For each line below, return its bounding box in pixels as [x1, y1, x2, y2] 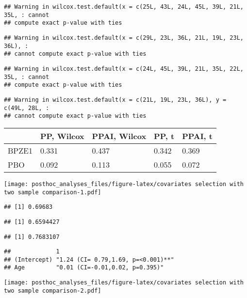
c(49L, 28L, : [4, 104, 49, 111]
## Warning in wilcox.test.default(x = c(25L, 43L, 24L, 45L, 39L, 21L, [4, 3, 244, 10]
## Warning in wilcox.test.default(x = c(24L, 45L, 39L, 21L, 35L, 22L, [4, 65, 244, 72]
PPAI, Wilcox [92, 130, 147, 141]
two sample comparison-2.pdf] [4, 287, 101, 294]
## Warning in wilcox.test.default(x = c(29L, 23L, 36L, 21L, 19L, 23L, [4, 34, 244, 41]
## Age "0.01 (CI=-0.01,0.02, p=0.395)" [4, 264, 164, 271]
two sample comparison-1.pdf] [4, 188, 101, 196]
